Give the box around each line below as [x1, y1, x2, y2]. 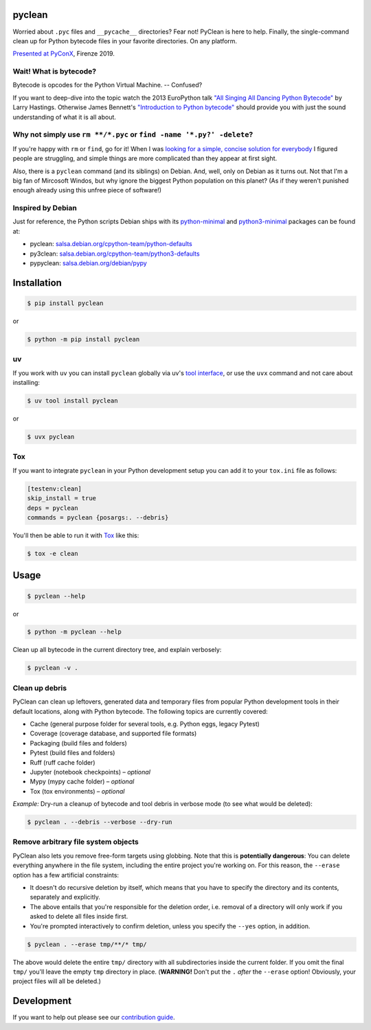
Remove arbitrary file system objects [12, 837, 139, 847]
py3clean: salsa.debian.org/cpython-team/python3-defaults [30, 249, 200, 258]
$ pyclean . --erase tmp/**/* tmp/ [27, 940, 147, 948]
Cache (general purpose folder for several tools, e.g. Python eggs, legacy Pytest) [30, 719, 260, 728]
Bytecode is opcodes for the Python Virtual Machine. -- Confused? [12, 81, 203, 89]
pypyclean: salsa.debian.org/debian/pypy [30, 259, 147, 267]
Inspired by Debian [12, 203, 77, 213]
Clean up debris [12, 683, 67, 693]
